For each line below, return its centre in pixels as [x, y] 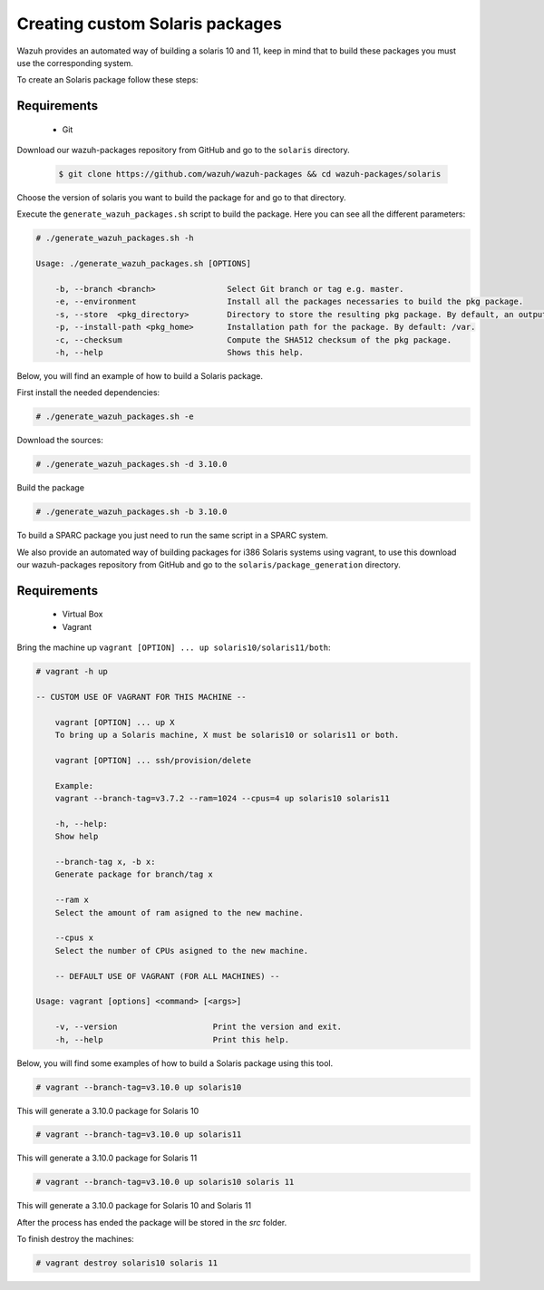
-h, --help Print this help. [172, 1039]
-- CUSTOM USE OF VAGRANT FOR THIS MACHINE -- [141, 697]
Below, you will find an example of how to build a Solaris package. [140, 375]
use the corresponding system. [75, 63]
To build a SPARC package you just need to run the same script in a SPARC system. [172, 536]
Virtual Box [83, 614]
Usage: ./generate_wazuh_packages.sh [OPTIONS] [143, 264]
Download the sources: [60, 441]
